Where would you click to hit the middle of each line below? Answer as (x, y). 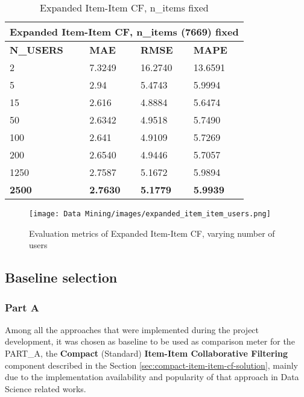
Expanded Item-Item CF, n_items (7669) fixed (124, 32)
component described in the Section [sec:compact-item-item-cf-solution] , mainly (151, 365)
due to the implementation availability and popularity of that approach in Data (152, 377)
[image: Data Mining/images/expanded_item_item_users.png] (150, 214)
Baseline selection (61, 277)
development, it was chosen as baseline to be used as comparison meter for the (150, 341)
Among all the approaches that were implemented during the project (132, 329)
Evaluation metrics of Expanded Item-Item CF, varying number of (152, 233)
